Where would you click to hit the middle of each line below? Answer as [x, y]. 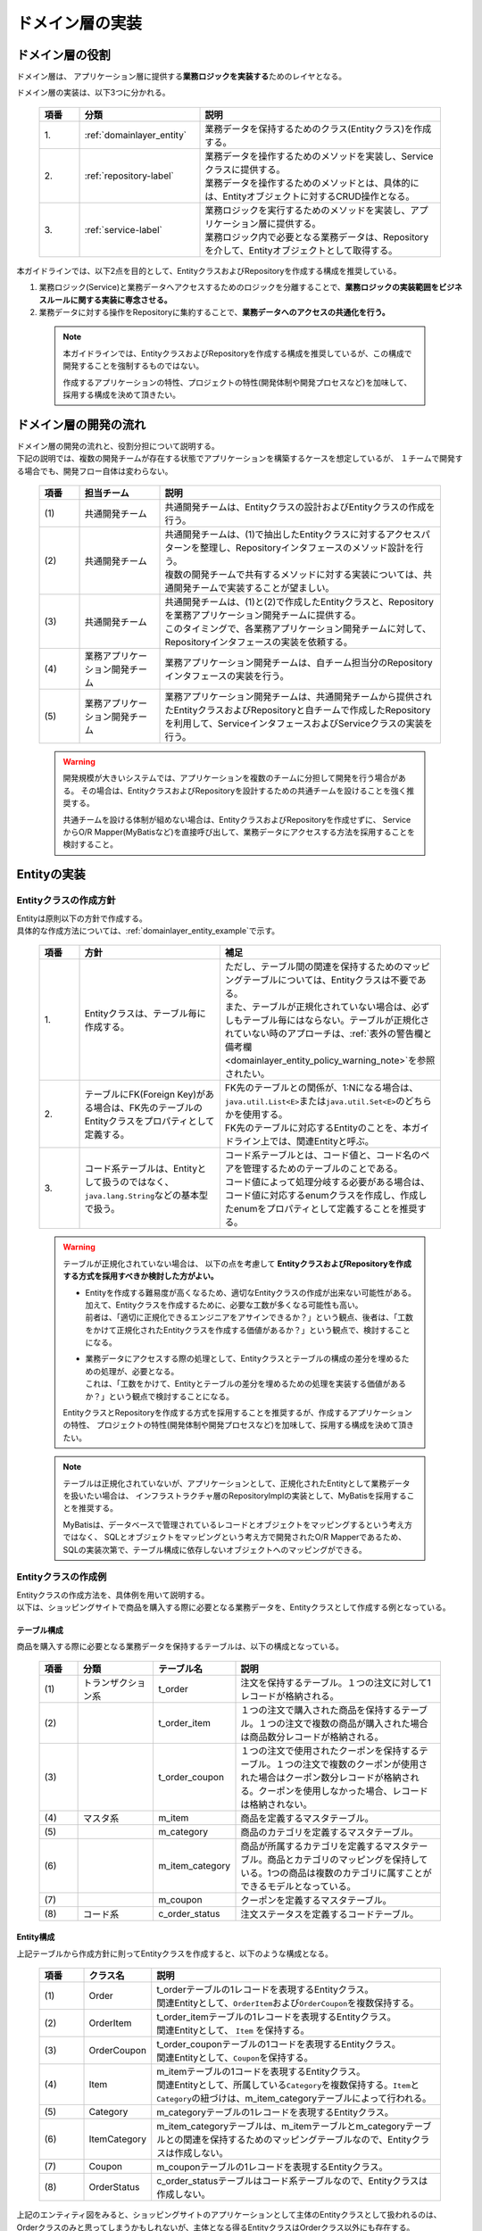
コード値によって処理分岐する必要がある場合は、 [327, 1182]
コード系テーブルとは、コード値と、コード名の [323, 1156]
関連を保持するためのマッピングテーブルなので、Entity [298, 2140]
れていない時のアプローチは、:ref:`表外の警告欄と [328, 1033]
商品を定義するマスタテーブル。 [307, 1818]
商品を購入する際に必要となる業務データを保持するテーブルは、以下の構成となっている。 [180, 1646]
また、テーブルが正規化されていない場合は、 [318, 1007]
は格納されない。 [276, 1804]
